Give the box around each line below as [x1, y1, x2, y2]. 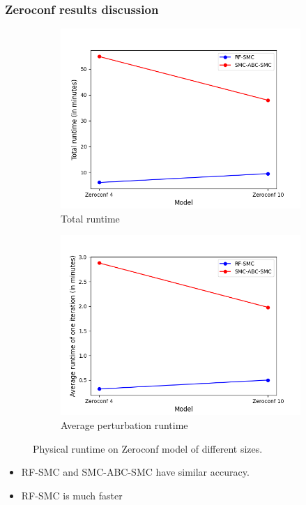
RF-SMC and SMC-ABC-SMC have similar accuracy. [21, 465, 250, 479]
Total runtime [61, 211, 120, 225]
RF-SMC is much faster [21, 488, 123, 502]
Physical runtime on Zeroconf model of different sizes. [33, 441, 263, 455]
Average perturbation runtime [61, 418, 188, 432]
